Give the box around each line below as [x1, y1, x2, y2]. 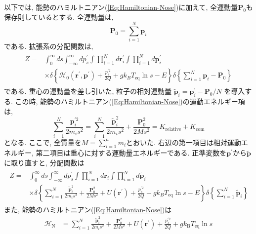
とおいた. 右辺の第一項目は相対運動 [126, 137, 241, 147]
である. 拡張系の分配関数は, [4, 41, 93, 51]
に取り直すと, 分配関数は [4, 157, 85, 167]
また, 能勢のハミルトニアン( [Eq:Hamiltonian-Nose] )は [4, 204, 172, 214]
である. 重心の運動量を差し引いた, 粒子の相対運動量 [4, 86, 171, 96]
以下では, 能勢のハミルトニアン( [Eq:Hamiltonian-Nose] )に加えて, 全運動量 [4, 2, 238, 12]
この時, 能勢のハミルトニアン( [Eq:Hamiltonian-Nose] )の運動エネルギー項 [15, 96, 245, 107]
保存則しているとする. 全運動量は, [4, 11, 114, 22]
